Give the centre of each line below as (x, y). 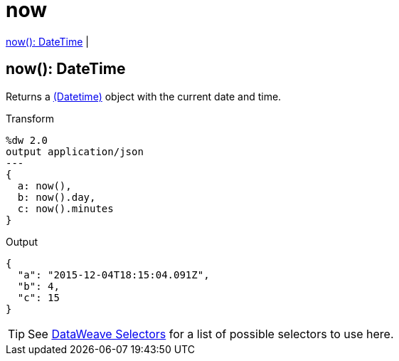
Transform (30, 118)
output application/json (75, 151)
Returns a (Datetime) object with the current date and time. (144, 96)
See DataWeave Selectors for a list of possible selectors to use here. (211, 334)
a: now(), (44, 185)
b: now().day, (57, 197)
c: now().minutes (65, 208)
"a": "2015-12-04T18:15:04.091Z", (113, 274)
